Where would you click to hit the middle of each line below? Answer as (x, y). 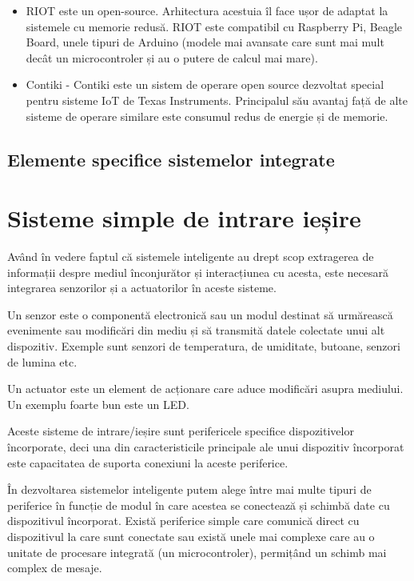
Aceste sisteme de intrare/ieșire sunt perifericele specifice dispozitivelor (181, 431)
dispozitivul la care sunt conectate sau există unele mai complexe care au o (191, 536)
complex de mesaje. (55, 568)
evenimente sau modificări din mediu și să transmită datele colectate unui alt (196, 330)
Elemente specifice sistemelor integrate (171, 159)
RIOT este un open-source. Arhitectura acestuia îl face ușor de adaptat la (207, 10)
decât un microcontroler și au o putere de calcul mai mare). (172, 57)
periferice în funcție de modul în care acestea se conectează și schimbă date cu (199, 505)
